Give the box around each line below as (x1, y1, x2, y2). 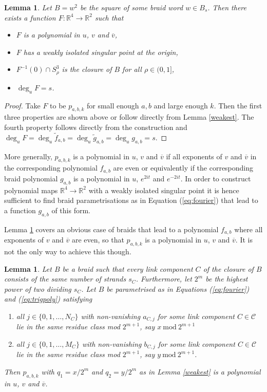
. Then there (207, 2, 246, 12)
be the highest (205, 273, 248, 284)
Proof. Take (4, 100, 41, 110)
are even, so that (71, 234, 124, 245)
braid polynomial (4, 173, 58, 183)
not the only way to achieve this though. (4, 246, 131, 256)
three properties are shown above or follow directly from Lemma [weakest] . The (4, 111, 254, 122)
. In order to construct (180, 173, 251, 183)
